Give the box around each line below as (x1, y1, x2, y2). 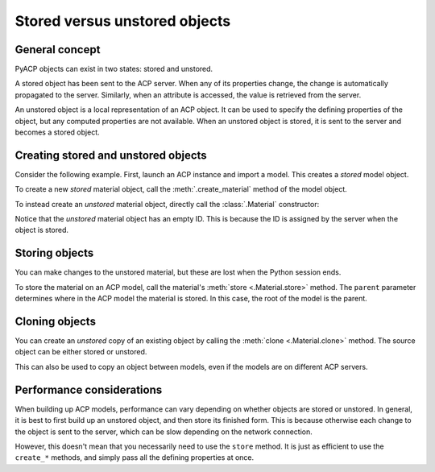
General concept (14, 43, 101, 56)
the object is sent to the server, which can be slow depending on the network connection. (14, 427, 313, 437)
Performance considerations (14, 383, 163, 396)
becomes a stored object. (14, 127, 100, 137)
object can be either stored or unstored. (14, 347, 147, 357)
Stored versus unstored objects (14, 12, 231, 30)
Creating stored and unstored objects (14, 148, 207, 162)
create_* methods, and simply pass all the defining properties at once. (14, 453, 255, 462)
